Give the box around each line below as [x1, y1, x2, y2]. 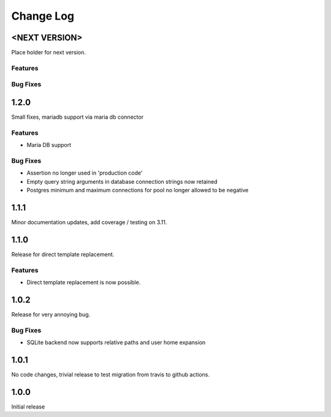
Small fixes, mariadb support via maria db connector [11, 113, 144, 121]
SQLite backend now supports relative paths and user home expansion [26, 339, 206, 346]
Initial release [11, 403, 45, 410]
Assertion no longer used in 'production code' [26, 169, 143, 177]
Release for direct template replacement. [11, 250, 115, 258]
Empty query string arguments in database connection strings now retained [26, 178, 218, 185]
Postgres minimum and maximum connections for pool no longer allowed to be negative [26, 187, 249, 194]
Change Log [11, 9, 75, 23]
